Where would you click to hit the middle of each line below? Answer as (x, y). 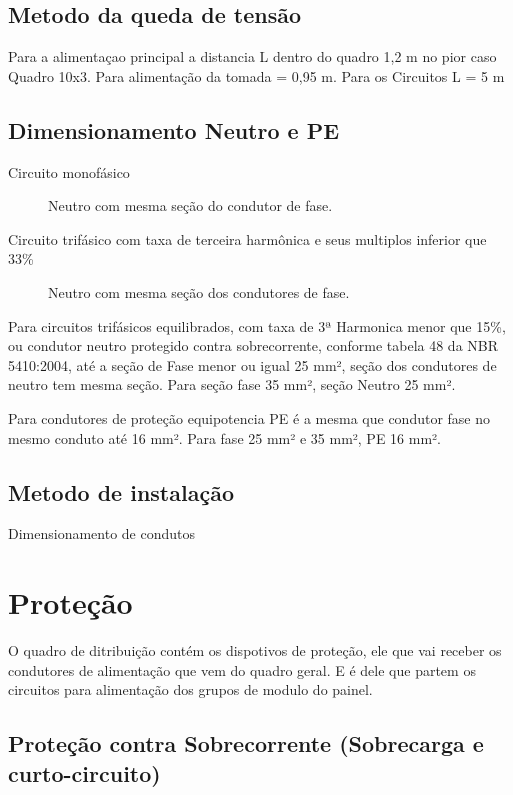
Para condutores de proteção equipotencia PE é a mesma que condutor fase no (249, 417)
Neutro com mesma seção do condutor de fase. (190, 205)
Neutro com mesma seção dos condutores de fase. (199, 291)
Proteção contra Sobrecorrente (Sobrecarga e (246, 743)
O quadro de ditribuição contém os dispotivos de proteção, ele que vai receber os (255, 650)
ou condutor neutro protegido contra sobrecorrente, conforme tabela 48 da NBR (253, 345)
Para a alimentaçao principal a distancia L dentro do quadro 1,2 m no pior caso (252, 56)
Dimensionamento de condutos (102, 533)
